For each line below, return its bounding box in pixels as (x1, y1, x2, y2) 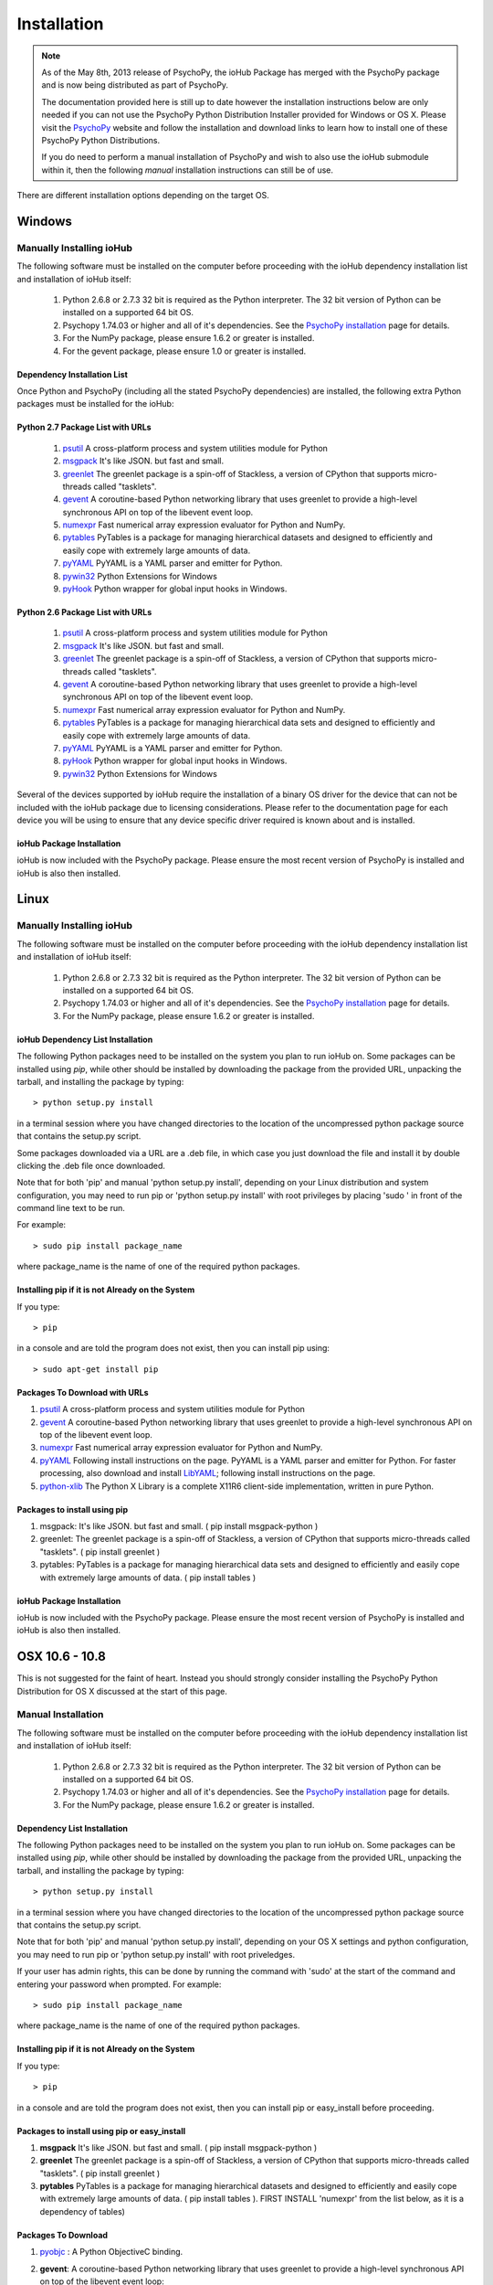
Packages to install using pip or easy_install (16, 2125, 186, 2136)
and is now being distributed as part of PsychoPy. (41, 80, 228, 90)
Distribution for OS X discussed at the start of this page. (16, 1685, 227, 1696)
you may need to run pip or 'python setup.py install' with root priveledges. (16, 1949, 296, 1960)
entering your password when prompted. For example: (16, 1979, 222, 1990)
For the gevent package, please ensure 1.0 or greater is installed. (62, 345, 307, 356)
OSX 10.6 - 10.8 (16, 1649, 107, 1664)
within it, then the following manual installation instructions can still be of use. (41, 165, 333, 175)
